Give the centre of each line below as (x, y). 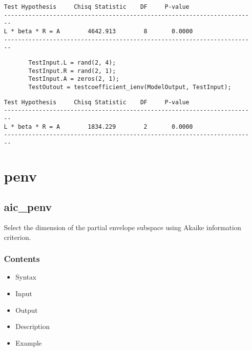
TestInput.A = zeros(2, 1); (74, 79)
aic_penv (28, 207)
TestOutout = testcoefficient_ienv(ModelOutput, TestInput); (130, 87)
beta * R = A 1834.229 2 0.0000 (105, 127)
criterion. (18, 237)
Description (32, 326)
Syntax (26, 277)
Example (29, 342)
